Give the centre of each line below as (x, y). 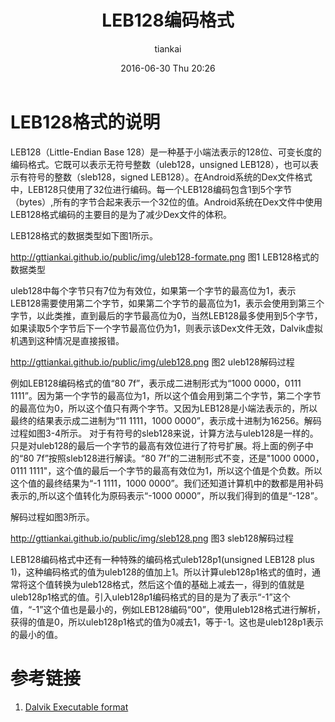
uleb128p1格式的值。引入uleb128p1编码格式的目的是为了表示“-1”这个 (150, 597)
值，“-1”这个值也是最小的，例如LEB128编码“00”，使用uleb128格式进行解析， (168, 609)
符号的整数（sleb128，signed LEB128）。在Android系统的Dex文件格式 (170, 177)
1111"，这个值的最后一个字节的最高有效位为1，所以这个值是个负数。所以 (175, 470)
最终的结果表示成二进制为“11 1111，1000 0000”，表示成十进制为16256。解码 (166, 420)
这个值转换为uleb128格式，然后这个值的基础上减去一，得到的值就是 (166, 584)
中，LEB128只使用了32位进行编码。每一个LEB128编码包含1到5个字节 (151, 189)
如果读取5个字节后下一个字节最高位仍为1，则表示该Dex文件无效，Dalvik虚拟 (166, 328)
